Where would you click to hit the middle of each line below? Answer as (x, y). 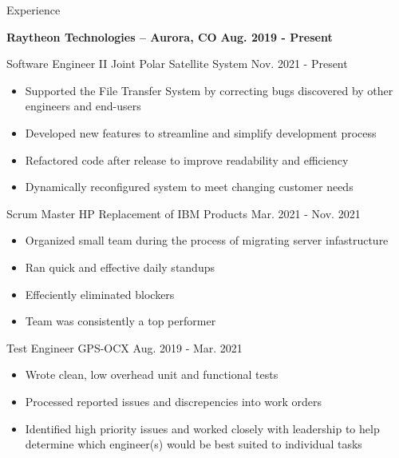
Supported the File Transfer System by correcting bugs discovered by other (209, 90)
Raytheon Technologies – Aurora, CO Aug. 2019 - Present (170, 36)
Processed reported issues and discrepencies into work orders (174, 401)
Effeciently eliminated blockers (100, 294)
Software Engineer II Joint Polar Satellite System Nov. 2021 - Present (177, 64)
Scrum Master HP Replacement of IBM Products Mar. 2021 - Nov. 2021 (184, 213)
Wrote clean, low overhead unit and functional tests (152, 374)
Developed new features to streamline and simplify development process (201, 132)
